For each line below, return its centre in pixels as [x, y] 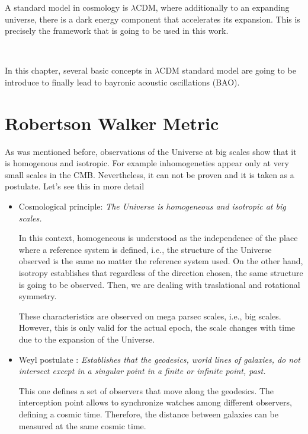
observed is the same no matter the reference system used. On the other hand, [161, 261]
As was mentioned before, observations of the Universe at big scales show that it [151, 151]
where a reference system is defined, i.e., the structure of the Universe [145, 249]
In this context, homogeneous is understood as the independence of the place [158, 238]
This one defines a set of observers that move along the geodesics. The [146, 390]
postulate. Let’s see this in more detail [75, 186]
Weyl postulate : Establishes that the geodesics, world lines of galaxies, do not [159, 359]
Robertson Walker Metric [112, 123]
